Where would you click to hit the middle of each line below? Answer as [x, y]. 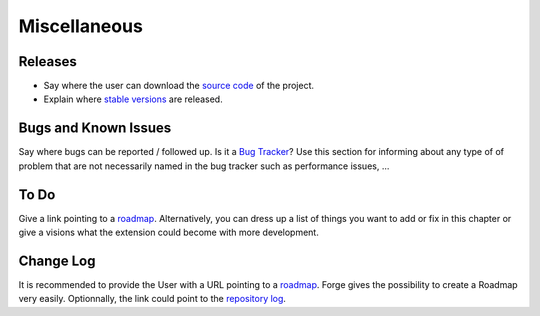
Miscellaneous [81, 26]
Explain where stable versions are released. [133, 99]
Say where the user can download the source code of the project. [179, 86]
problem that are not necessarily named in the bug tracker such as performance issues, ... [204, 166]
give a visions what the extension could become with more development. [168, 232]
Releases [47, 61]
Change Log [57, 260]
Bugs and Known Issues [95, 128]
